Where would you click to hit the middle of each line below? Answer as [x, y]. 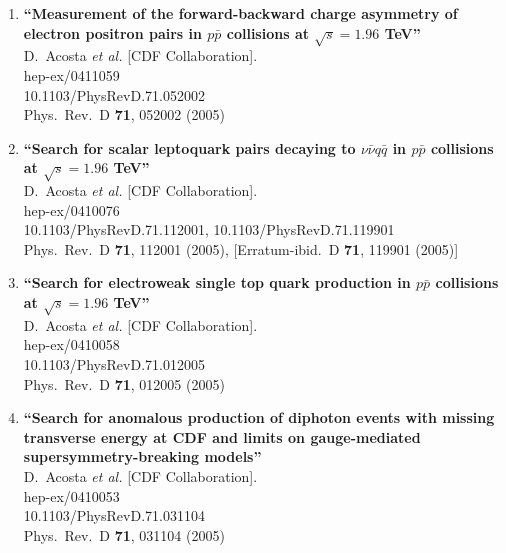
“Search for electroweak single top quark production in [217, 282]
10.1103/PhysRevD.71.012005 [114, 364]
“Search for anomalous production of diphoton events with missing [259, 417]
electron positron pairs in [112, 32]
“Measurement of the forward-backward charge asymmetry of [240, 13]
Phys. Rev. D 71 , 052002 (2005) [124, 114]
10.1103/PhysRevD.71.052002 [114, 94]
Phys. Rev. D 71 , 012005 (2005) [124, 383]
